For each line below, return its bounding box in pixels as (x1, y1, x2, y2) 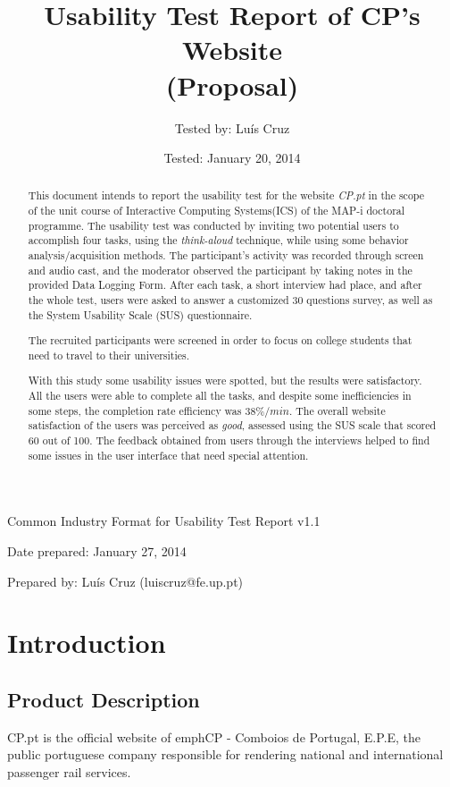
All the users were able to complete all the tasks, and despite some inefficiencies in (28, 388, 412, 403)
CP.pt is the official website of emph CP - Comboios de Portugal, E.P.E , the (7, 727, 421, 746)
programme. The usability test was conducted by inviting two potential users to (28, 217, 399, 233)
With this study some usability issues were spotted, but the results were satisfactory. (28, 373, 422, 388)
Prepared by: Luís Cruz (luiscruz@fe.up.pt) (7, 571, 244, 590)
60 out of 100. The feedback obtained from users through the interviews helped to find (28, 433, 430, 448)
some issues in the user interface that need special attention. (28, 447, 309, 462)
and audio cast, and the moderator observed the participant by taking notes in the (28, 262, 412, 277)
